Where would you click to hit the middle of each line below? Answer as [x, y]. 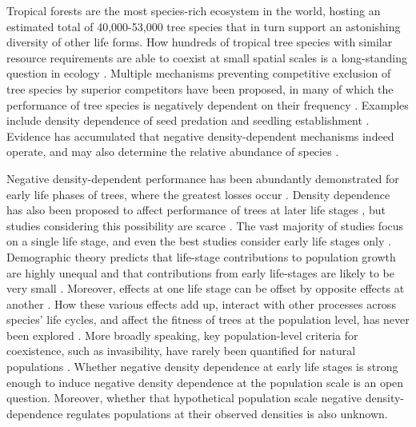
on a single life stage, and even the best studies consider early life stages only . [199, 241]
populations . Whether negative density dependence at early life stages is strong [202, 367]
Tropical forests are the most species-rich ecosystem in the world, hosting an [194, 10]
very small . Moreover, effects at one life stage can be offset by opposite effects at [206, 288]
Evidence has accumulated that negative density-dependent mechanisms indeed [200, 136]
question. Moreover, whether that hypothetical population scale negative [184, 398]
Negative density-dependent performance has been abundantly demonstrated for [203, 178]
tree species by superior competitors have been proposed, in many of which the [200, 88]
